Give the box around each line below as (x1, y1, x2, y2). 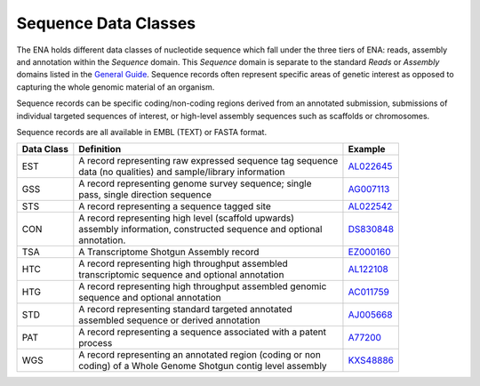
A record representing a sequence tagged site (78, 200, 271, 213)
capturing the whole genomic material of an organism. (16, 81, 215, 92)
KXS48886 (348, 354, 395, 366)
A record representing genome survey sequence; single (78, 178, 312, 190)
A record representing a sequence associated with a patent (78, 326, 327, 338)
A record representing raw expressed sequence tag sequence (78, 155, 339, 167)
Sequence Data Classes (16, 13, 196, 33)
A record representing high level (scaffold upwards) (78, 212, 295, 224)
